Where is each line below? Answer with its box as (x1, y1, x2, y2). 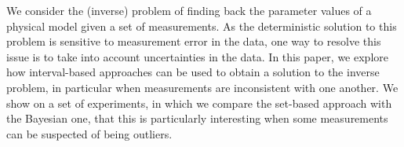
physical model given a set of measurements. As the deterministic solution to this (6, 17, 397, 34)
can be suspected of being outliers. (6, 125, 173, 141)
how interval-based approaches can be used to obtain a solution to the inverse (6, 64, 380, 80)
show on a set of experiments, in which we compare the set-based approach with (6, 94, 392, 111)
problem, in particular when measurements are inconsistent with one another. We (6, 79, 399, 95)
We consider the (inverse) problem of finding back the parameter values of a (6, 2, 372, 18)
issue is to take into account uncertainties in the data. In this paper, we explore (6, 48, 388, 64)
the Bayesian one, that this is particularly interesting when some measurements (6, 110, 388, 127)
